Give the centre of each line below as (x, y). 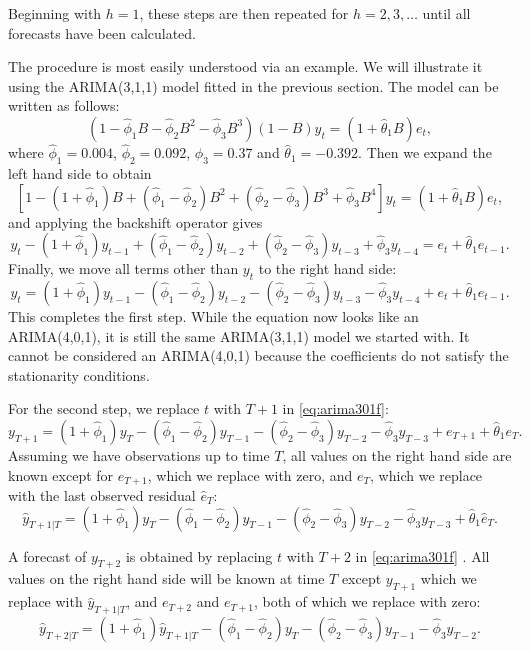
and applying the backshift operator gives (135, 221)
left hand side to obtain (80, 172)
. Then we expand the (425, 152)
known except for (61, 474)
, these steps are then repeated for (244, 13)
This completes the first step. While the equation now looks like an (213, 315)
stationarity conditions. (79, 374)
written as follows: (64, 105)
